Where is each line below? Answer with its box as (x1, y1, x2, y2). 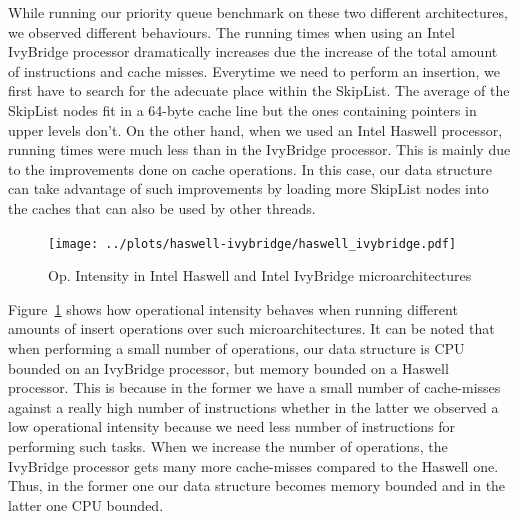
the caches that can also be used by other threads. (8, 197, 316, 218)
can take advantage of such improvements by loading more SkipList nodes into (8, 178, 489, 199)
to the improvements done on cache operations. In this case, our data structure (8, 158, 492, 179)
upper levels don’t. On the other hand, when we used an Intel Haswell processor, (8, 119, 503, 140)
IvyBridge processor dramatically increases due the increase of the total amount (8, 41, 498, 62)
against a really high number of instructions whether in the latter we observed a (8, 396, 499, 417)
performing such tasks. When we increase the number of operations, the (8, 435, 448, 456)
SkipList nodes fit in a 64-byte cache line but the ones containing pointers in (8, 99, 477, 120)
